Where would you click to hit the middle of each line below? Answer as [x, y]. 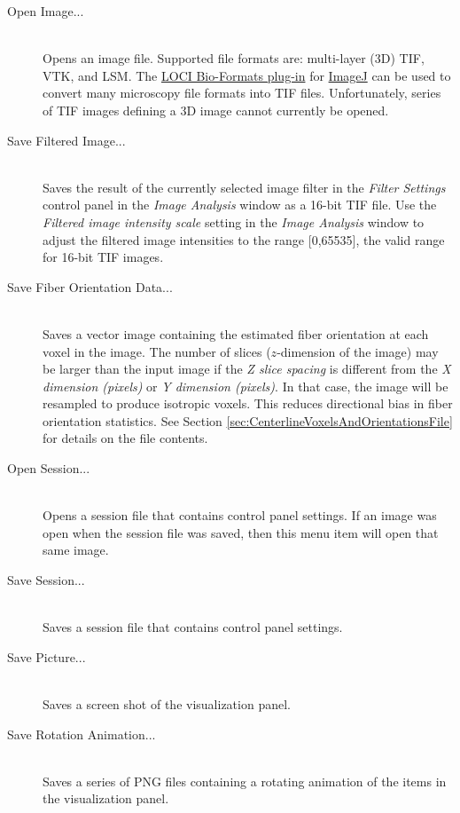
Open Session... [49, 468]
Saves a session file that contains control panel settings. [193, 627]
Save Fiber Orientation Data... [90, 286]
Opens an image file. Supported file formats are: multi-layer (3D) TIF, [234, 58]
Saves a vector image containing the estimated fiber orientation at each [236, 333]
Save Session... [46, 580]
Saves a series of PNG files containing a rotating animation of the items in [245, 781]
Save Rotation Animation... [82, 734]
